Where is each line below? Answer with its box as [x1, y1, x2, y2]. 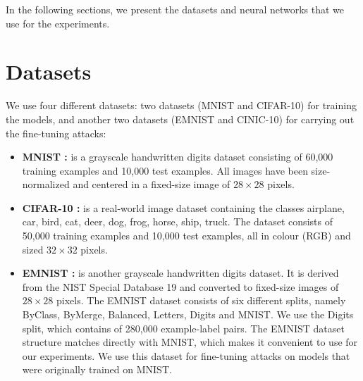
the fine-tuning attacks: [6, 125, 106, 140]
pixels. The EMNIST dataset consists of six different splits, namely [56, 293, 346, 308]
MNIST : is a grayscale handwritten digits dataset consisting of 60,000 [22, 149, 333, 164]
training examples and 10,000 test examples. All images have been [22, 163, 308, 177]
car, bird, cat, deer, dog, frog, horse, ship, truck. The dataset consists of [22, 214, 333, 229]
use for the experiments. [6, 15, 110, 30]
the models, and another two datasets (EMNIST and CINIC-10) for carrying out [6, 111, 355, 126]
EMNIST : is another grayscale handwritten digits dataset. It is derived [22, 266, 339, 280]
